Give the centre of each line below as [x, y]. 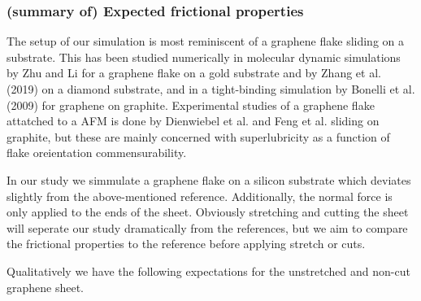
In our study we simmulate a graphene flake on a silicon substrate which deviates [209, 179]
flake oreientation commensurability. [97, 153]
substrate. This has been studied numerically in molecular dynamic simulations [204, 57]
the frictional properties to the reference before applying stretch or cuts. [186, 244]
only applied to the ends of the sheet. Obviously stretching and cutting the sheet [208, 212]
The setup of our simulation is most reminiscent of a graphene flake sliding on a [206, 41]
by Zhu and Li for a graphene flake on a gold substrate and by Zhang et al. [194, 73]
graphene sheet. [46, 287]
